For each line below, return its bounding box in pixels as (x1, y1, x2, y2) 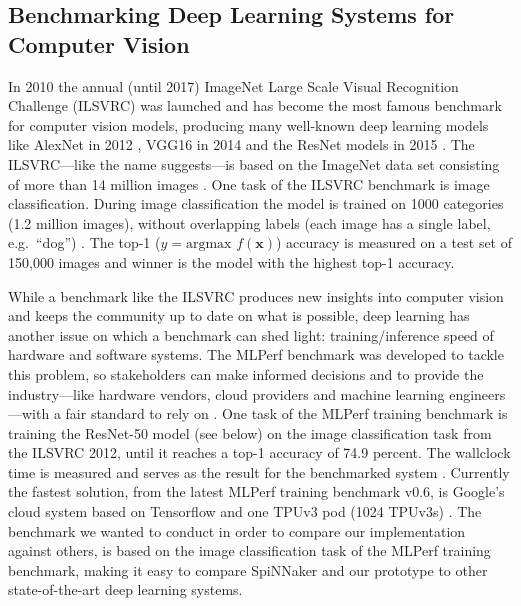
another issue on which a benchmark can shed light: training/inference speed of (8, 324, 494, 345)
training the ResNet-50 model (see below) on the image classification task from (8, 422, 492, 443)
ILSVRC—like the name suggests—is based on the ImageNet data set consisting (8, 153, 500, 174)
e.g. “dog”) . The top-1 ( (8, 232, 161, 253)
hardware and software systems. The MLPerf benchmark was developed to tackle (8, 344, 504, 365)
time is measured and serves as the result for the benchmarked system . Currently (8, 461, 510, 482)
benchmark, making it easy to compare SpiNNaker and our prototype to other (8, 559, 488, 580)
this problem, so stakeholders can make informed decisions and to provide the (8, 363, 484, 384)
